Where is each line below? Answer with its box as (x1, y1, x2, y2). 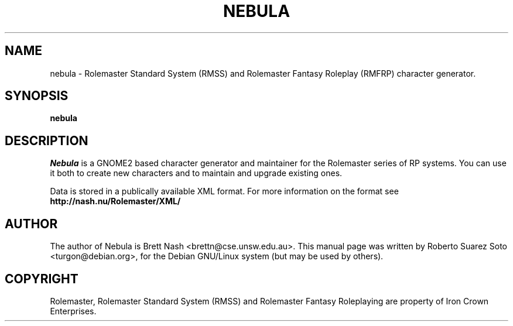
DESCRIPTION (5, 133, 88, 148)
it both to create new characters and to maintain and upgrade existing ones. (50, 168, 343, 179)
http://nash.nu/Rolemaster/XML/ (50, 196, 181, 207)
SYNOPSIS (5, 88, 69, 104)
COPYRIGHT (5, 271, 78, 286)
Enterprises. (50, 306, 97, 316)
